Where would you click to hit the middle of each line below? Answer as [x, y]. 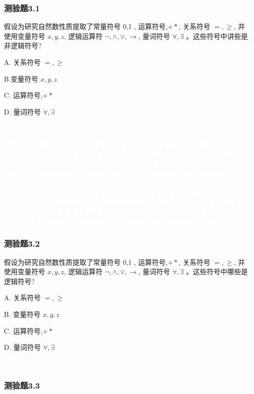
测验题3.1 [22, 8]
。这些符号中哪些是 [217, 271]
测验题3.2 [22, 243]
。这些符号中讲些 [214, 36]
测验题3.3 [22, 385]
